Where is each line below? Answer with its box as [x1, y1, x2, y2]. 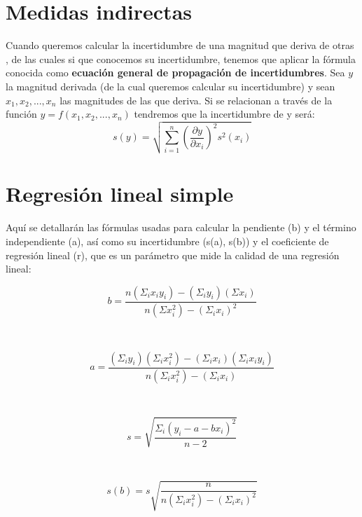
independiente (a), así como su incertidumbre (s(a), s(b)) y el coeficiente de [6, 233, 329, 248]
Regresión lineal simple [6, 179, 234, 208]
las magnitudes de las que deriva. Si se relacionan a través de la [60, 92, 333, 107]
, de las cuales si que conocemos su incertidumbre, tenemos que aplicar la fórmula [6, 51, 356, 66]
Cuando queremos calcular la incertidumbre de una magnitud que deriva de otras [6, 38, 354, 53]
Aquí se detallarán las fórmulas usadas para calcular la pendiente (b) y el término [6, 220, 356, 235]
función [6, 106, 37, 121]
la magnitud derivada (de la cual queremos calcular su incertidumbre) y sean [6, 78, 335, 93]
